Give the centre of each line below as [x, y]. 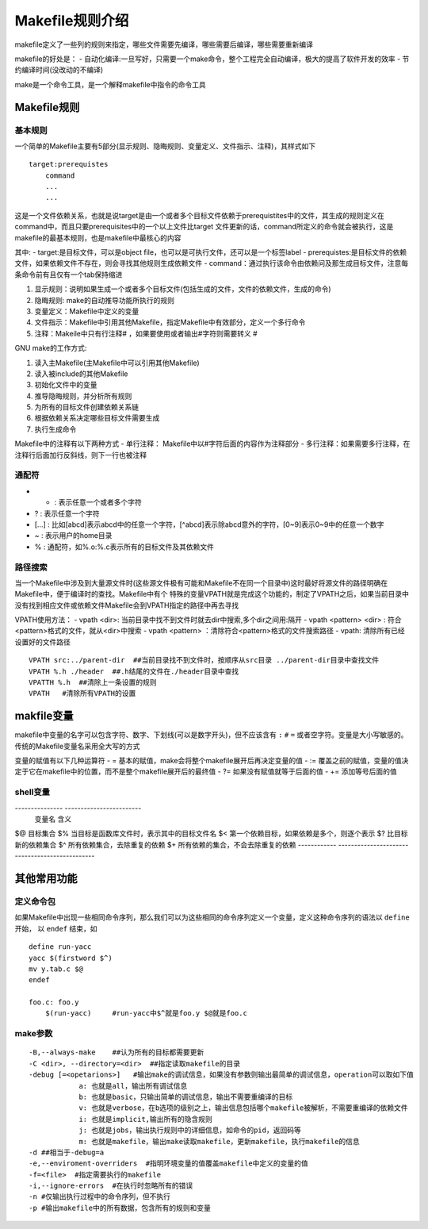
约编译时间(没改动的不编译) [59, 70]
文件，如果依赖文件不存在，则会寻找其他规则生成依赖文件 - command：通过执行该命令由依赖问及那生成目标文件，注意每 [211, 263]
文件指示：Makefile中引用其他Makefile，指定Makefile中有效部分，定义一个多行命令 [170, 322]
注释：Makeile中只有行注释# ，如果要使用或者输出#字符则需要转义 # [146, 333]
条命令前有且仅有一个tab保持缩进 [69, 275]
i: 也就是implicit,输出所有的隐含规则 [146, 1119]
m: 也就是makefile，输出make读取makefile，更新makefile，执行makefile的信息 [219, 1141]
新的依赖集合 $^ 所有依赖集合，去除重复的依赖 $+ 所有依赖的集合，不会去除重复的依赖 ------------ [176, 844]
